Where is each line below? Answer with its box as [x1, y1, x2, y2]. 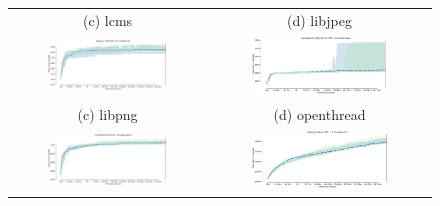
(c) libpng [77, 103, 138, 124]
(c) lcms [83, 9, 133, 30]
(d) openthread [273, 103, 366, 124]
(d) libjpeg [287, 9, 353, 30]
